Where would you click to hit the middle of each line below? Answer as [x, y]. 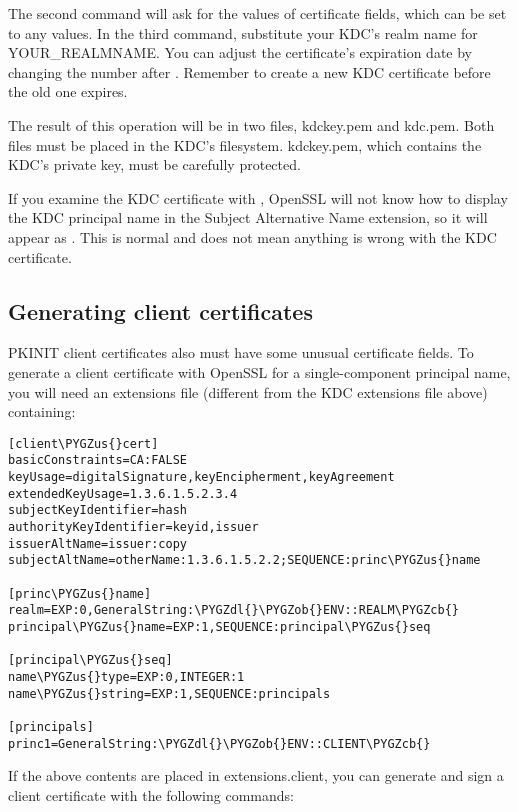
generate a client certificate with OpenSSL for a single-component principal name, [259, 371]
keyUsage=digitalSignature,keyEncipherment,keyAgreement [201, 477]
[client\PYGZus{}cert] [83, 443]
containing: [42, 411]
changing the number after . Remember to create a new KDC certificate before [249, 71]
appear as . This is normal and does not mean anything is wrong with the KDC [252, 236]
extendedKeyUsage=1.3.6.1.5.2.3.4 [123, 493]
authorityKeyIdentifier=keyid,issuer [133, 526]
